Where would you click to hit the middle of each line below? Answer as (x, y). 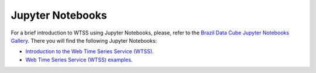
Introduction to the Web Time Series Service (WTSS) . (90, 51)
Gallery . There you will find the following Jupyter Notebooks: (84, 40)
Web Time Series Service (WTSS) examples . (79, 60)
